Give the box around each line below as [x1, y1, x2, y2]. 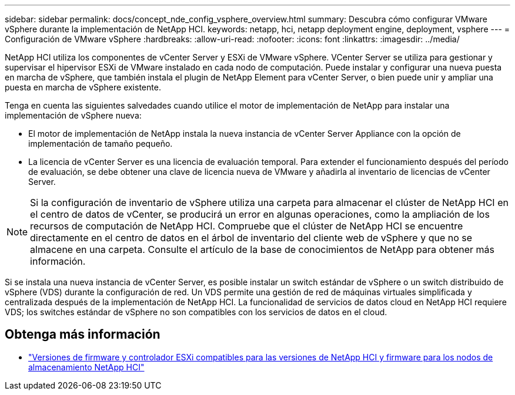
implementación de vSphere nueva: [5, 110, 142, 120]
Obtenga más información [5, 327, 160, 342]
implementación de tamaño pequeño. [28, 139, 173, 148]
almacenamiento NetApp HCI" [28, 362, 145, 372]
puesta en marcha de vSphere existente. [5, 82, 161, 92]
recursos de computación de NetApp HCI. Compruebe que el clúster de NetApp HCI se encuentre [30, 220, 463, 232]
